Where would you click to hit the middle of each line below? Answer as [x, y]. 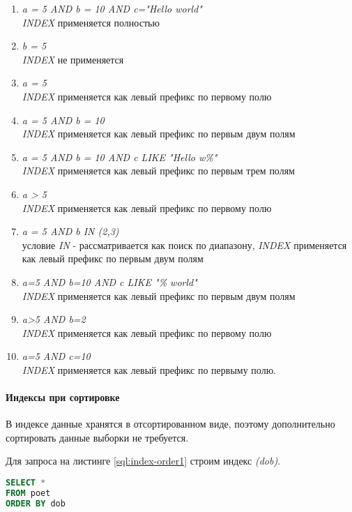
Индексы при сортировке [63, 397]
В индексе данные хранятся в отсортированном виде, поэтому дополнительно [170, 424]
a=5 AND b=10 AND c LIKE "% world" [109, 281]
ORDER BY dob [36, 503]
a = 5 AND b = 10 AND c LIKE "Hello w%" [120, 157]
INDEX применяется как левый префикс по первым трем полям [158, 171]
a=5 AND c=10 [56, 356]
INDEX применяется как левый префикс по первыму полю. [149, 369]
